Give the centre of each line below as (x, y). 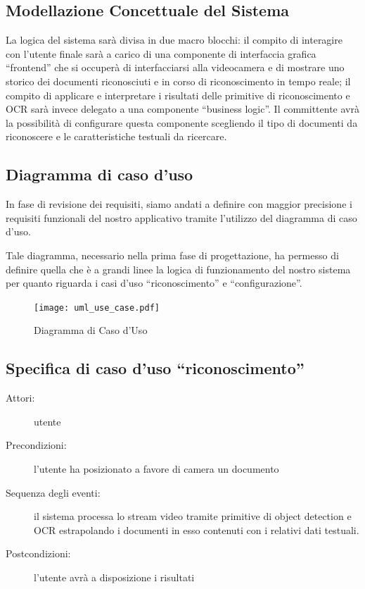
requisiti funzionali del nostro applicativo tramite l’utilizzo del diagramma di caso (181, 217)
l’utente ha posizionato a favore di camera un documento (156, 468)
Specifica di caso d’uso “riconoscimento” (155, 368)
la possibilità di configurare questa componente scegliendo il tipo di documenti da (182, 122)
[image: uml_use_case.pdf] (97, 308)
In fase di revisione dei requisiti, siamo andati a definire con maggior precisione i (179, 204)
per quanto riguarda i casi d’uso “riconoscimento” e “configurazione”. (154, 283)
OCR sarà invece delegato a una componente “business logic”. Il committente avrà (182, 109)
